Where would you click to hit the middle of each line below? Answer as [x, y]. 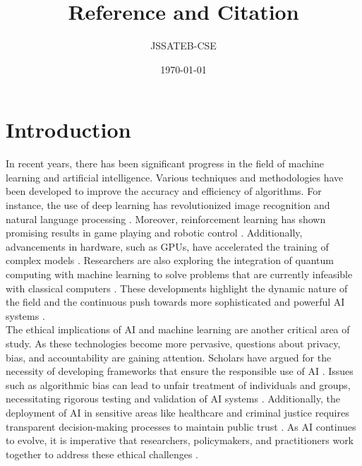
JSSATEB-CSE [183, 46]
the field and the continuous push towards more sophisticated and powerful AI [175, 302]
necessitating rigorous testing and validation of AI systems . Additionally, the [173, 399]
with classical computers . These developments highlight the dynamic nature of [177, 288]
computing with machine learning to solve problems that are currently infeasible [179, 274]
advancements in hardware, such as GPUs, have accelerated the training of [167, 246]
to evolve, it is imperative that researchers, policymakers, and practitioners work [180, 440]
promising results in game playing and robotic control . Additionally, [154, 233]
